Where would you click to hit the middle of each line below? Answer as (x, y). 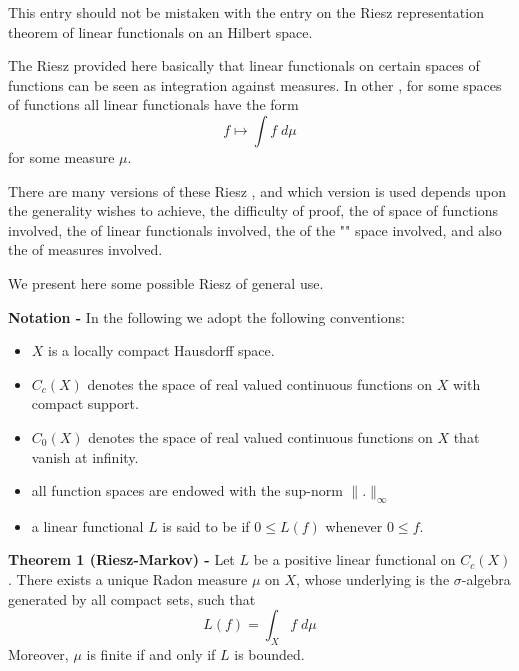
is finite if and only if (151, 654)
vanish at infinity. (85, 456)
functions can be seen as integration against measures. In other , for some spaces (255, 84)
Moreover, (38, 654)
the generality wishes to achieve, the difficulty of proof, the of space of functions (253, 210)
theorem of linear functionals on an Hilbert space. (160, 31)
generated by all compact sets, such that (132, 598)
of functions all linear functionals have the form (153, 104)
